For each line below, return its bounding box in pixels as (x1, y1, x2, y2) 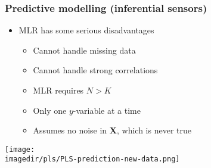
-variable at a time (73, 104, 141, 116)
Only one (33, 104, 67, 116)
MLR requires (33, 84, 84, 96)
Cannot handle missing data (33, 43, 136, 56)
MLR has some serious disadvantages (18, 24, 154, 36)
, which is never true (117, 124, 191, 136)
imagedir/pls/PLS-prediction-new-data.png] (5, 155, 180, 164)
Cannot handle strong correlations (33, 64, 158, 76)
